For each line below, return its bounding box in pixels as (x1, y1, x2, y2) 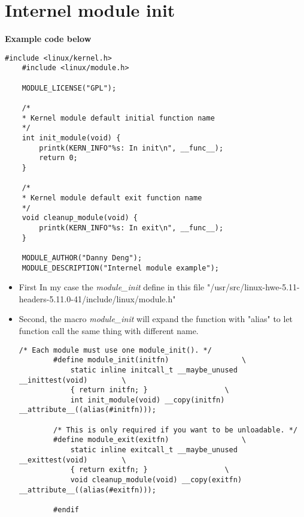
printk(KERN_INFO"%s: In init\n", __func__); (39, 143, 224, 152)
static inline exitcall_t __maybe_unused (70, 446, 238, 455)
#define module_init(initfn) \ (53, 356, 247, 365)
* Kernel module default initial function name (22, 113, 215, 122)
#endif (53, 506, 80, 515)
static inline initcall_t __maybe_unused (70, 365, 238, 374)
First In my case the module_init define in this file (19, 281, 205, 293)
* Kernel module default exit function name (22, 193, 202, 202)
